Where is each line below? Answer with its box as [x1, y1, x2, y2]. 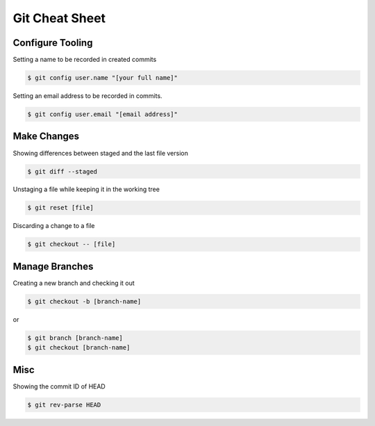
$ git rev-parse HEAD [27, 400, 101, 409]
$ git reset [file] [27, 204, 94, 212]
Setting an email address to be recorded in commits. [12, 92, 162, 100]
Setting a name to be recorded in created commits [12, 56, 157, 64]
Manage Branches [12, 261, 94, 272]
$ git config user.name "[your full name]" [27, 74, 178, 82]
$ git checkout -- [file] [27, 240, 116, 248]
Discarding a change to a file [12, 222, 95, 230]
